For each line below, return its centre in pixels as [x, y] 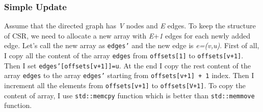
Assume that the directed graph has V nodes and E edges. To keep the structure [130, 26]
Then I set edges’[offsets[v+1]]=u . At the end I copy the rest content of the [127, 65]
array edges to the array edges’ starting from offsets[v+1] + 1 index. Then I [129, 75]
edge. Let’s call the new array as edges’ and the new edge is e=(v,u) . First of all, [132, 45]
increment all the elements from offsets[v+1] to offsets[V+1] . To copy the [125, 85]
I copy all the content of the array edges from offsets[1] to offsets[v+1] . [124, 55]
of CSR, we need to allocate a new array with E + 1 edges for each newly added [127, 35]
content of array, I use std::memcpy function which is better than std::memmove [129, 95]
